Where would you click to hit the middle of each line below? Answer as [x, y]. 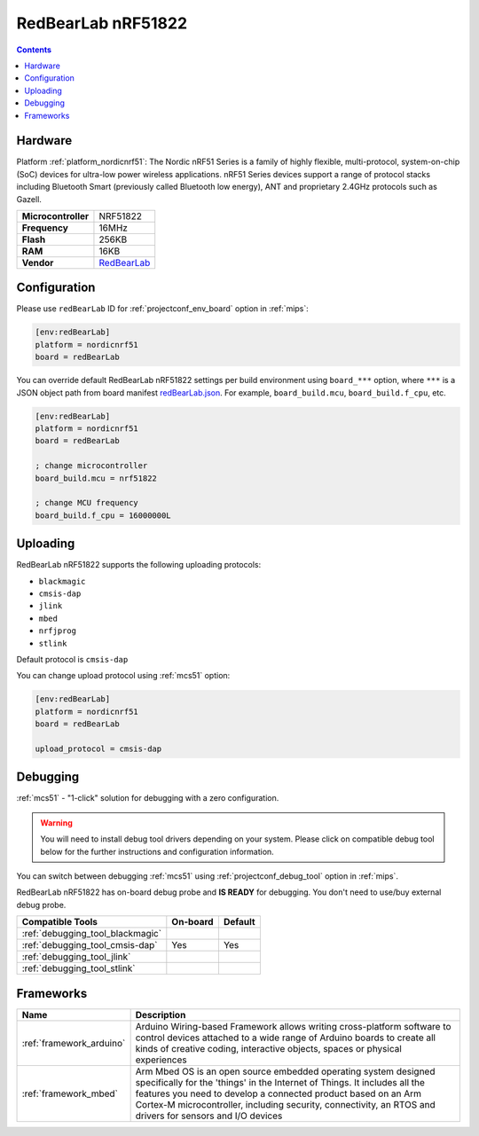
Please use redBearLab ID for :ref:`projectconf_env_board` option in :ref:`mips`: [163, 309]
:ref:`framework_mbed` [70, 1093]
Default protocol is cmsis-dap [72, 659]
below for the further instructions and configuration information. [157, 851]
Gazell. [29, 199]
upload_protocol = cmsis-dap [98, 748]
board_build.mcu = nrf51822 [96, 478]
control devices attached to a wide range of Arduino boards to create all [286, 1038]
